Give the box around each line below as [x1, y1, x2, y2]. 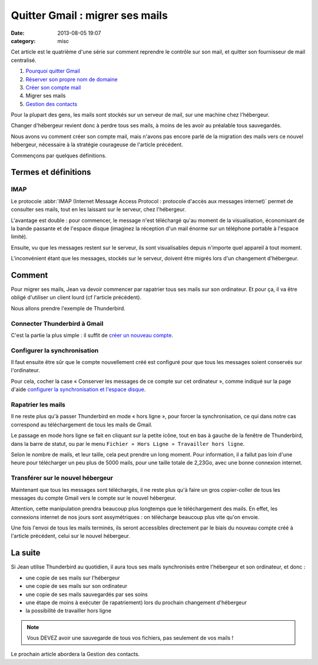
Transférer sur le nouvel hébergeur [11, 474, 113, 482]
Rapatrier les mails [11, 401, 66, 409]
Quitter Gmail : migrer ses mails [11, 9, 168, 22]
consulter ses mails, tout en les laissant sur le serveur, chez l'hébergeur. [11, 206, 186, 213]
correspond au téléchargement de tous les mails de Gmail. [11, 421, 153, 428]
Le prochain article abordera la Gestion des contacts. [11, 651, 140, 658]
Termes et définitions [11, 167, 91, 177]
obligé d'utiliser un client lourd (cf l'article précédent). [11, 294, 141, 301]
